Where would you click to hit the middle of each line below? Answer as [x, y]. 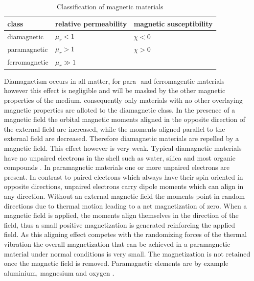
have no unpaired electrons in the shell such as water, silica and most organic [120, 157]
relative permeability [91, 23]
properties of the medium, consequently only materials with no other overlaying [123, 100]
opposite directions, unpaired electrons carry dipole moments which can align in [124, 186]
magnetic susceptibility [173, 23]
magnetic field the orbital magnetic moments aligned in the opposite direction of [125, 119]
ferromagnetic [28, 62]
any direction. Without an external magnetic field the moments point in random [125, 196]
